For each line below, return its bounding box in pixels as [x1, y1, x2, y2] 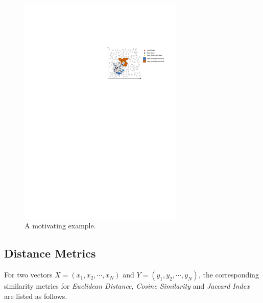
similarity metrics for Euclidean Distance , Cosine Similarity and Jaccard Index [4, 281, 250, 291]
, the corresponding [198, 269, 259, 280]
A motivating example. [25, 220, 96, 231]
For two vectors [4, 269, 53, 280]
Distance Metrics [4, 245, 96, 261]
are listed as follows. [4, 290, 67, 301]
